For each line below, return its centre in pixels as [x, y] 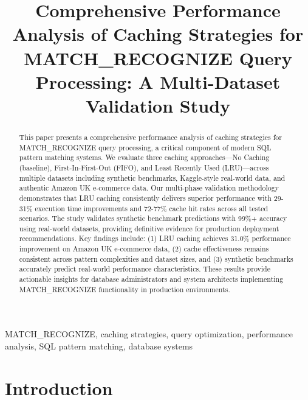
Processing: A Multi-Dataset [158, 81]
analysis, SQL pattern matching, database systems [99, 346]
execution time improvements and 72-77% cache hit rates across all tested [152, 208]
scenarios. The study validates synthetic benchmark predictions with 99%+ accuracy [153, 218]
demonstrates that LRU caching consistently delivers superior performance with [145, 198]
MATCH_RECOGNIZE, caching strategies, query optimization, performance [149, 334]
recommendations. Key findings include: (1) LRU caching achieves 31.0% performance [155, 238]
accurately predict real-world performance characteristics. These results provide [145, 269]
